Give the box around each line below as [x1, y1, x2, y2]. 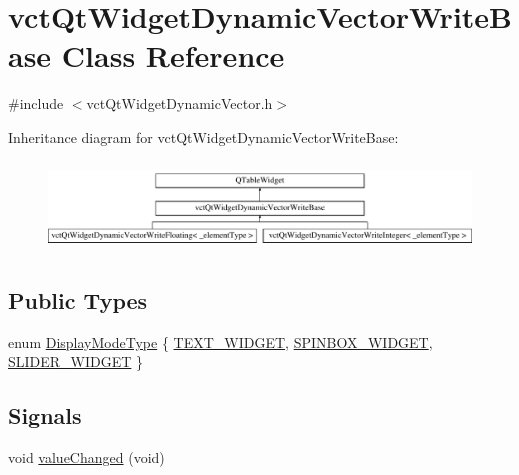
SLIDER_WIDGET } [8, 351, 144, 372]
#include [8, 93, 64, 114]
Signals [8, 400, 82, 431]
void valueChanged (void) [8, 447, 165, 468]
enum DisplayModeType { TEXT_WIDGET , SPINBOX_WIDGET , [8, 331, 433, 352]
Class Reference [61, 35, 285, 76]
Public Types [8, 284, 148, 315]
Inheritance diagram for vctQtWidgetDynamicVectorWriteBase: [8, 126, 399, 147]
